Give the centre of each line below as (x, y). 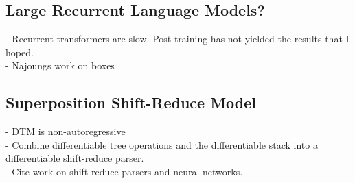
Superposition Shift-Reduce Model (131, 102)
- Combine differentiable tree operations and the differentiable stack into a (162, 144)
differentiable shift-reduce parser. (75, 158)
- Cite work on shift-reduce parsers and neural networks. (124, 171)
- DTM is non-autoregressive (66, 131)
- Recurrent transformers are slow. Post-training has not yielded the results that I (177, 39)
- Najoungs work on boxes (60, 65)
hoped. (20, 52)
